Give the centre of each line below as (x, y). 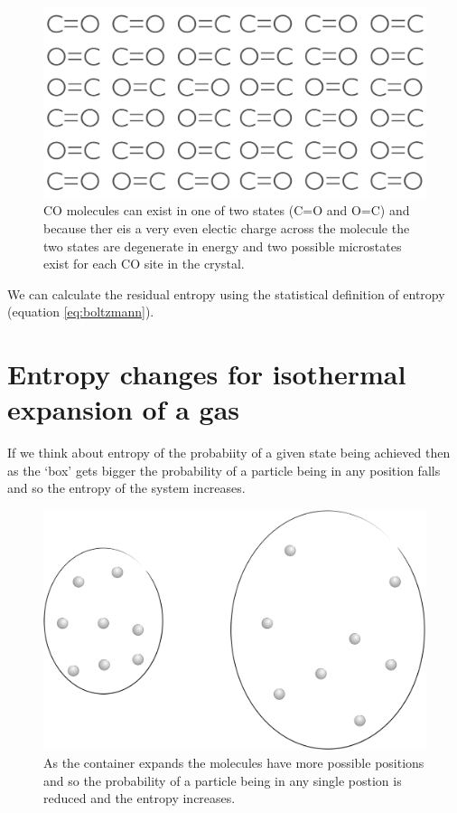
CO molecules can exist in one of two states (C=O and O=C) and (227, 210)
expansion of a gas (124, 409)
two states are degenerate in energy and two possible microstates (223, 246)
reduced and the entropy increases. (140, 798)
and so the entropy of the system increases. (126, 488)
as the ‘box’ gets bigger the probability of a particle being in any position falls (224, 470)
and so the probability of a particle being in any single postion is (223, 780)
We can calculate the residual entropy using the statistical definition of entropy (226, 293)
